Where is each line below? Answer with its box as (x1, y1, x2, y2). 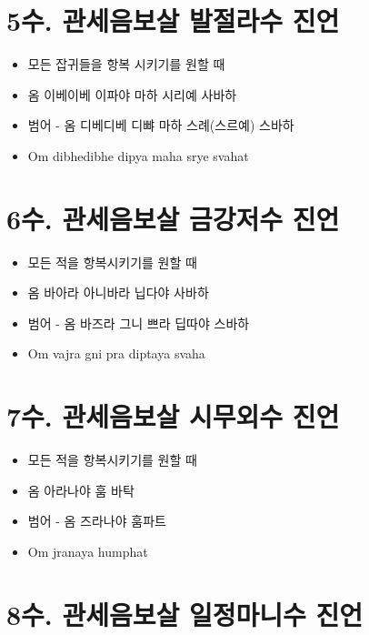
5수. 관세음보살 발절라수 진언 (6, 2, 340, 39)
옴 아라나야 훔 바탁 (27, 480, 135, 499)
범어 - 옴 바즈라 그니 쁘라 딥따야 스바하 (27, 313, 250, 332)
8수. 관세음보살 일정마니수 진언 (6, 595, 364, 632)
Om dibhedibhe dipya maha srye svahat (27, 146, 249, 165)
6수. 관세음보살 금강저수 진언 (6, 199, 340, 237)
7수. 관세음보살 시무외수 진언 (6, 398, 340, 435)
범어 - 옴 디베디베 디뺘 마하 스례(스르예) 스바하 (27, 116, 294, 135)
